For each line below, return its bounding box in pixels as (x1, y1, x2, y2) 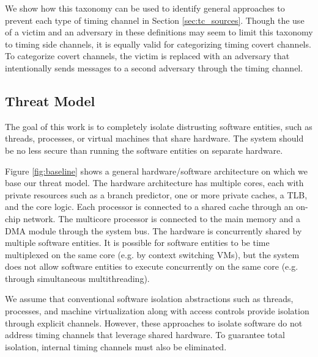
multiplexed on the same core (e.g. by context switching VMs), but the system (5, 248, 300, 261)
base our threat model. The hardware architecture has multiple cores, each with (5, 176, 304, 189)
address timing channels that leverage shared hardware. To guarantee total (5, 328, 285, 341)
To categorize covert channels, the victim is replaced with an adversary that (5, 49, 290, 62)
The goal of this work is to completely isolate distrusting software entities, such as (5, 120, 312, 132)
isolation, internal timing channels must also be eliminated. (5, 340, 227, 353)
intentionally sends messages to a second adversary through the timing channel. (5, 61, 303, 74)
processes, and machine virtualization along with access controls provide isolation (5, 305, 309, 317)
